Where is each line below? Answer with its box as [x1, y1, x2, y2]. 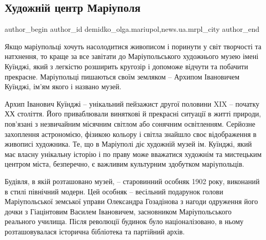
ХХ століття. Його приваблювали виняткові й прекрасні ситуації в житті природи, [5, 108, 261, 119]
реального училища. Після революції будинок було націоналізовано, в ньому [5, 216, 243, 227]
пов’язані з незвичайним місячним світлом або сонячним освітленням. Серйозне [5, 118, 255, 129]
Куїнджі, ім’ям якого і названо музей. [5, 81, 121, 92]
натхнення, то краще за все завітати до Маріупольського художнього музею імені [5, 51, 259, 62]
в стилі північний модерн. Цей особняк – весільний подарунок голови [5, 186, 223, 196]
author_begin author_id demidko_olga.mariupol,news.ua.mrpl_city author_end [5, 24, 259, 34]
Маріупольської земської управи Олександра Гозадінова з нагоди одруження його [5, 196, 258, 207]
